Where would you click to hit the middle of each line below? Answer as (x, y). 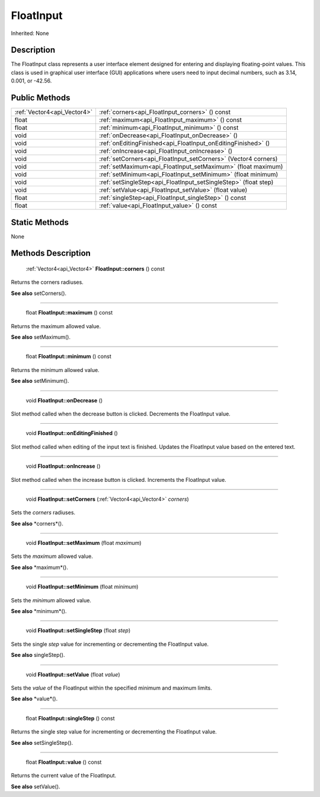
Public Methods (41, 98)
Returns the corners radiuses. (47, 282)
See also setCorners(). (39, 293)
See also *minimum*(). (39, 611)
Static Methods (40, 222)
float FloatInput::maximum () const (69, 313)
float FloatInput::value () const (64, 762)
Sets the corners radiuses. (43, 513)
